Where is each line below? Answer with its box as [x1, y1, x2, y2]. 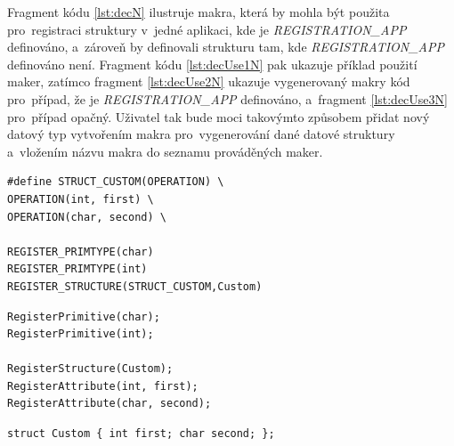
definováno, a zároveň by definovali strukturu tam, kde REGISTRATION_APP [7, 37, 444, 56]
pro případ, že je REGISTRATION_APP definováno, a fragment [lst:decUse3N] [7, 89, 448, 108]
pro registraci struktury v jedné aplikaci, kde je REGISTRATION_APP [7, 20, 407, 38]
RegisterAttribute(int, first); [7, 379, 199, 393]
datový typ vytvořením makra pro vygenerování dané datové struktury [7, 125, 395, 143]
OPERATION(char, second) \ [7, 210, 166, 223]
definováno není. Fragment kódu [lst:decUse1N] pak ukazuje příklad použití [7, 54, 418, 73]
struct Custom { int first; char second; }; [7, 427, 275, 441]
